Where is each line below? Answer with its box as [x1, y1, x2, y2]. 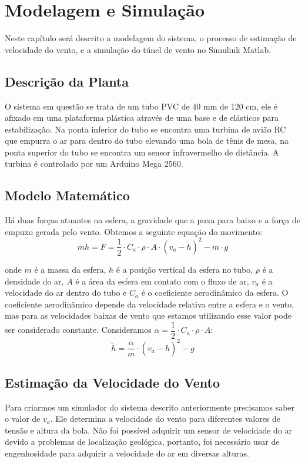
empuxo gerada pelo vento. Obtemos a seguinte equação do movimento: [5, 225, 263, 237]
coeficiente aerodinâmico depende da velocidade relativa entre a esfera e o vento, [5, 297, 294, 310]
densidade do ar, [5, 275, 64, 287]
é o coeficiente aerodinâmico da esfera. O [141, 286, 289, 299]
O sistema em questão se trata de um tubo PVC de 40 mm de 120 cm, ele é [5, 100, 277, 112]
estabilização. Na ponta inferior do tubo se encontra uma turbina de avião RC [5, 123, 286, 135]
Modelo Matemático [5, 186, 130, 204]
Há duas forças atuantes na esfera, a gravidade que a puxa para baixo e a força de [5, 214, 300, 226]
